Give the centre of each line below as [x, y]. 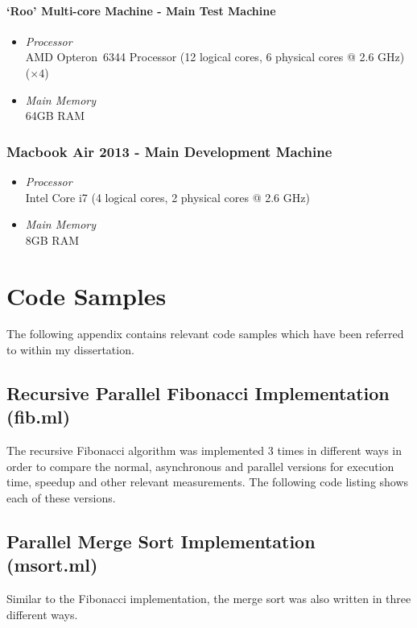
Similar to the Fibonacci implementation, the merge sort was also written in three [209, 599]
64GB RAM [55, 116]
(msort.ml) [52, 565]
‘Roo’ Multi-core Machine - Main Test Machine [141, 10]
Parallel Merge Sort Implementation [161, 541]
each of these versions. [61, 498]
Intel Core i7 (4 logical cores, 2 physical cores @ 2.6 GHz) [167, 197]
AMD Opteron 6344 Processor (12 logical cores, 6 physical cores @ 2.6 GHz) [215, 57]
